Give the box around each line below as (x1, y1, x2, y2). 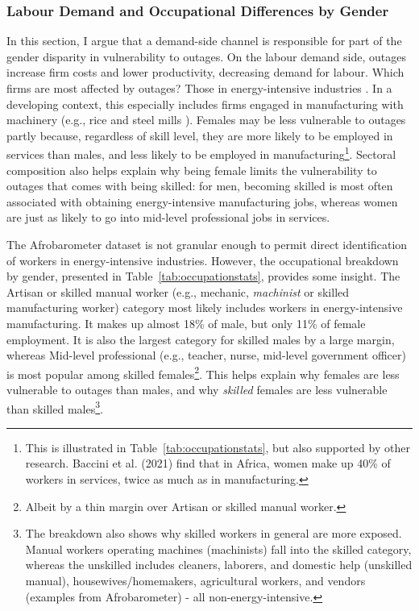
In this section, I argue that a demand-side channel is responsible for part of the (6, 32, 402, 49)
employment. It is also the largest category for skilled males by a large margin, (6, 330, 395, 347)
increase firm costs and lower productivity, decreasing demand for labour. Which (6, 64, 404, 81)
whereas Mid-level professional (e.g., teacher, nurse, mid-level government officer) (6, 347, 406, 364)
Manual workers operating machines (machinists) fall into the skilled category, (25, 540, 412, 557)
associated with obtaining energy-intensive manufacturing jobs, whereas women (6, 193, 398, 210)
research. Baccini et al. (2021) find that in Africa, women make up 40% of (25, 455, 391, 472)
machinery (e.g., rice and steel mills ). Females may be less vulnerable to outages (6, 111, 406, 128)
